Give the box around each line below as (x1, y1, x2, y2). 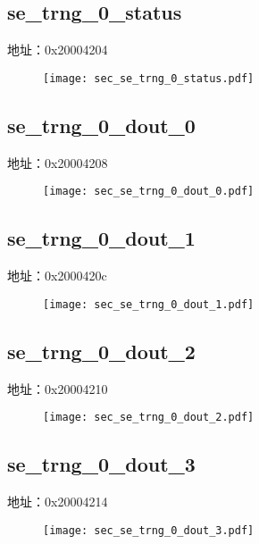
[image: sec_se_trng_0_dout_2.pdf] (43, 411, 255, 424)
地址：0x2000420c (7, 266, 107, 285)
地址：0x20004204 (7, 40, 108, 59)
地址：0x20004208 (7, 153, 108, 172)
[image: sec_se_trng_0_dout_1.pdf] (43, 297, 255, 311)
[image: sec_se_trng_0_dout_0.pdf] (43, 185, 255, 198)
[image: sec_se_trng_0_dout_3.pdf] (43, 523, 255, 537)
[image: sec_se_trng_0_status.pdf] (43, 71, 255, 85)
